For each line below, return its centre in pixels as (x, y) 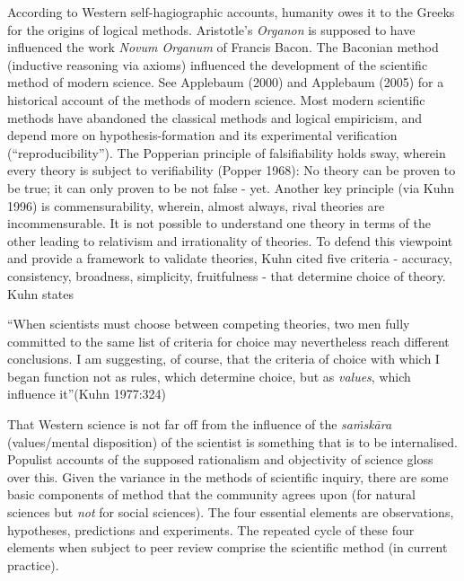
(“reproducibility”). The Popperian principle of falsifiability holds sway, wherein (227, 152)
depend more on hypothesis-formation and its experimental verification (202, 135)
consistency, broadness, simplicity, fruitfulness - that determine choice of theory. (227, 275)
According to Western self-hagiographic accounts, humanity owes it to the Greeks (231, 12)
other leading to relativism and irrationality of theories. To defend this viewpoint (230, 240)
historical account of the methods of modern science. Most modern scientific (216, 99)
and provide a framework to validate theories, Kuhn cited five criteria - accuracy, (230, 258)
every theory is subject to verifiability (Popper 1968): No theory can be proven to (232, 170)
